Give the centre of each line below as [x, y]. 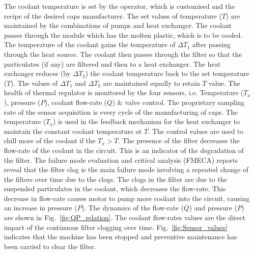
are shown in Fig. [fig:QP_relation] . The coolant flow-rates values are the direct [125, 217]
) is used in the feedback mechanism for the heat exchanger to [146, 121]
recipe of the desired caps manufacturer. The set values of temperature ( [113, 15]
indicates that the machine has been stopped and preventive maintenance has [121, 237]
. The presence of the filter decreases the [179, 140]
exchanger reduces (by [37, 73]
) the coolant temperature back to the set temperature [167, 73]
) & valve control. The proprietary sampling [178, 102]
